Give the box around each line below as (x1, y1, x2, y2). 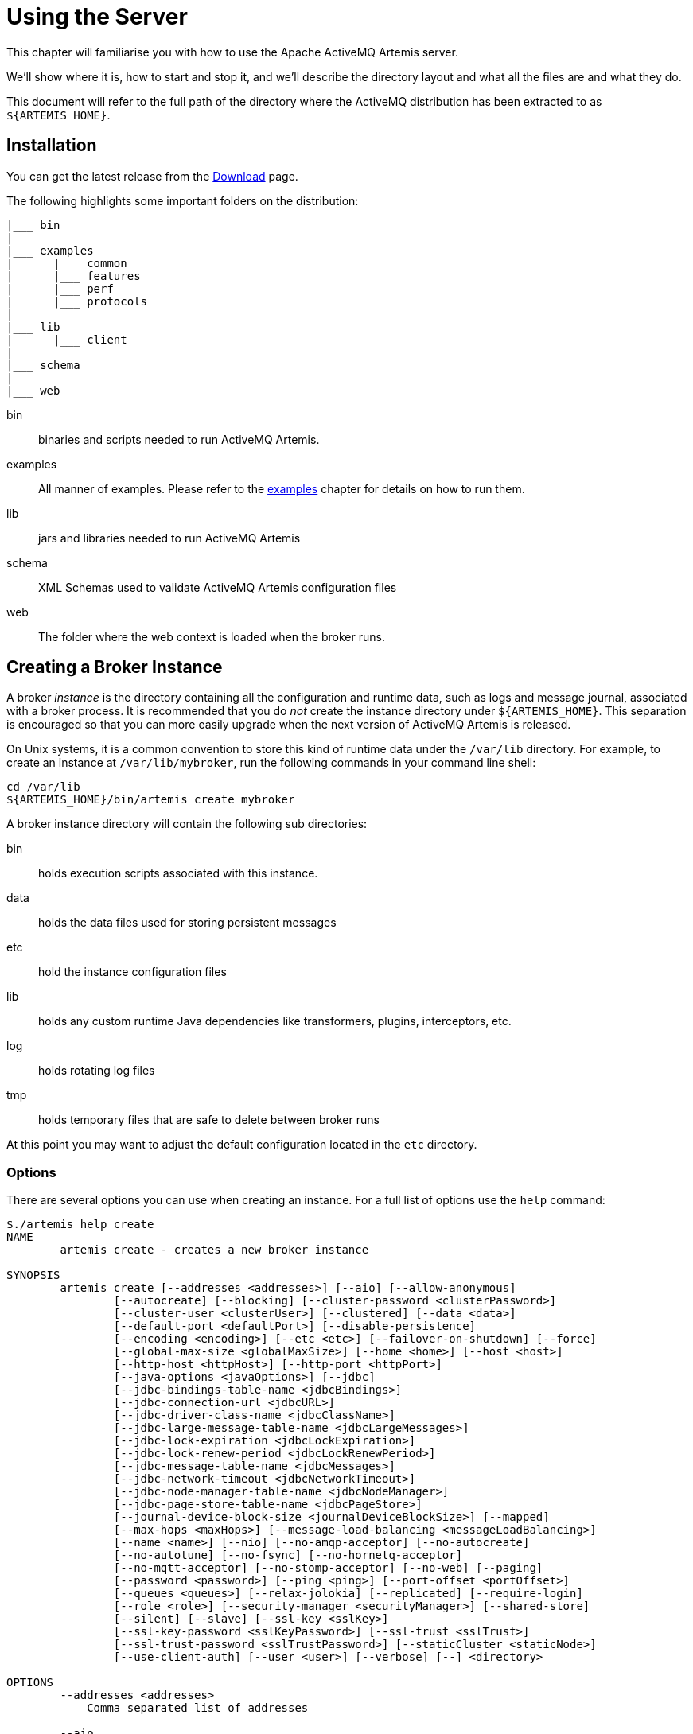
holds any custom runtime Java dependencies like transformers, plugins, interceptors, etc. (38, 1014, 512, 1028)
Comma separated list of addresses (87, 1701, 309, 1715)
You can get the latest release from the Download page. (6, 169, 298, 183)
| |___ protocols (6, 294, 148, 308)
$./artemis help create (6, 1218, 154, 1231)
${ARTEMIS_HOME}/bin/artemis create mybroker (6, 793, 295, 807)
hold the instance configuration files (38, 965, 227, 979)
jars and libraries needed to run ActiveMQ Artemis (38, 531, 301, 545)
